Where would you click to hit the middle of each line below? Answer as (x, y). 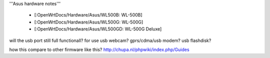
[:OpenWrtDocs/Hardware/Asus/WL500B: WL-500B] (88, 15)
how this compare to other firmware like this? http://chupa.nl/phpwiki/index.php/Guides (99, 49)
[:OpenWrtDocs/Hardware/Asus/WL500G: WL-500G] (89, 22)
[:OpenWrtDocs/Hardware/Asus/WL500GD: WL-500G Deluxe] (98, 29)
